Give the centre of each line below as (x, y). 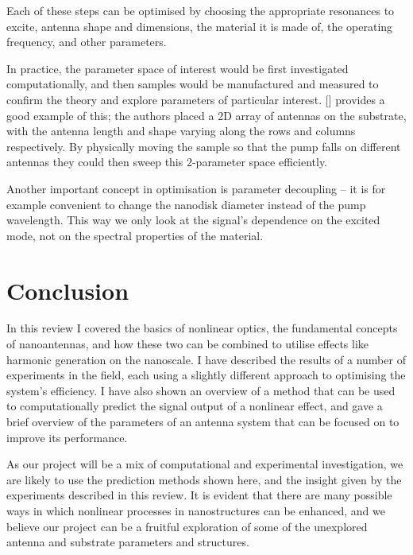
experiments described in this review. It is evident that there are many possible (199, 495)
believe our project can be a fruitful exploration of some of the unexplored (187, 526)
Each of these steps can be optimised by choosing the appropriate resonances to (201, 10)
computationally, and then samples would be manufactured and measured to (193, 84)
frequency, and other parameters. (87, 42)
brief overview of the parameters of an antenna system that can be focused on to (203, 421)
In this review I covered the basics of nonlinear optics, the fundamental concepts (202, 328)
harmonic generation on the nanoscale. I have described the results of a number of (206, 359)
